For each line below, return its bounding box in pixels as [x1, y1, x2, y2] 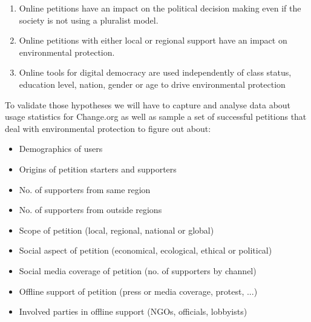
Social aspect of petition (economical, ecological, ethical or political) [19, 244, 272, 257]
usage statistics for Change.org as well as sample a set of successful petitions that [5, 110, 307, 123]
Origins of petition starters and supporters [19, 162, 177, 175]
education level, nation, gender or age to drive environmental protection [19, 77, 286, 90]
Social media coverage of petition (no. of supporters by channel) [19, 264, 257, 277]
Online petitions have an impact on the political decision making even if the [19, 2, 301, 14]
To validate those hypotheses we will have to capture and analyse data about [5, 98, 291, 111]
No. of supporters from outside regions [19, 203, 162, 216]
